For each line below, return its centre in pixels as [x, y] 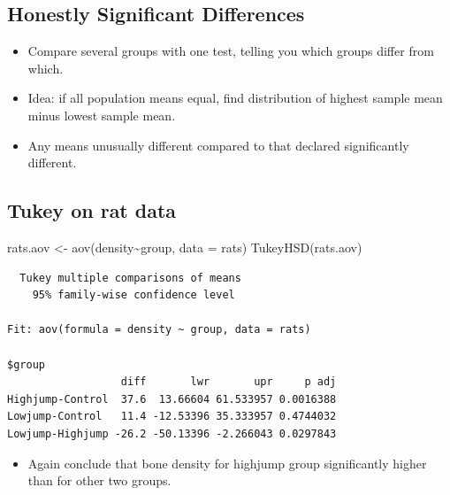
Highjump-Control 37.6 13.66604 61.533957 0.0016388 [172, 399]
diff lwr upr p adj [229, 382]
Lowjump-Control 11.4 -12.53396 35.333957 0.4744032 [172, 417]
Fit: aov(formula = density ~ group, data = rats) [159, 330]
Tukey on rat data [92, 210]
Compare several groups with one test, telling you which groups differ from [231, 51]
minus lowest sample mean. [102, 115]
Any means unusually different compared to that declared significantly [218, 145]
